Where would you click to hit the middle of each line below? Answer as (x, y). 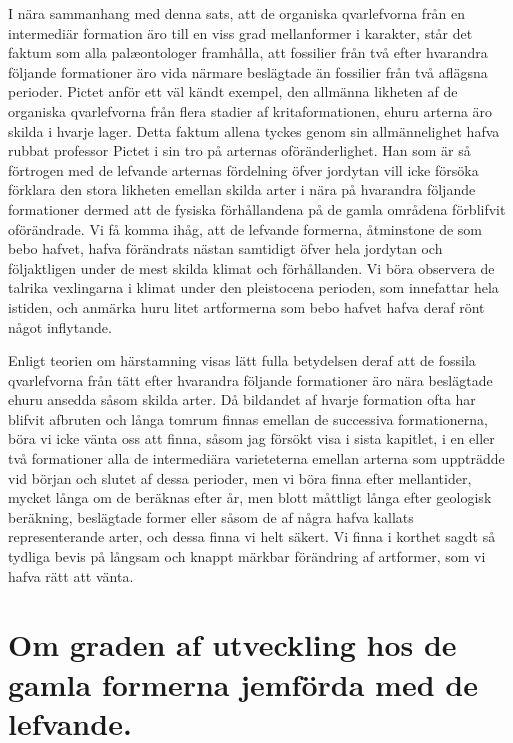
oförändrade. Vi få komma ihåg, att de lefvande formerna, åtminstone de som (245, 228)
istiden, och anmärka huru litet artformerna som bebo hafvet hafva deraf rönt (246, 306)
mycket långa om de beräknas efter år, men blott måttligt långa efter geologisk (250, 497)
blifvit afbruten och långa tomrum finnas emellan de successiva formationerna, (248, 418)
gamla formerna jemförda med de (243, 683)
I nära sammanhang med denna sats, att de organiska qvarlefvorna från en (237, 13)
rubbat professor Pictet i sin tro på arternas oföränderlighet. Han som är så (239, 150)
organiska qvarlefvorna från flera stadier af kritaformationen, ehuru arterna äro (250, 110)
